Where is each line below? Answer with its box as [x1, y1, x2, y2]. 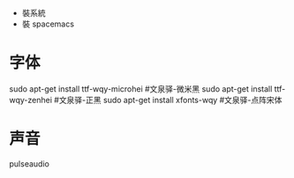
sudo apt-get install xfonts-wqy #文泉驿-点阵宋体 [102, 94, 283, 105]
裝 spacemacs [21, 19, 75, 29]
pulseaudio [9, 158, 50, 169]
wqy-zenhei [9, 94, 53, 105]
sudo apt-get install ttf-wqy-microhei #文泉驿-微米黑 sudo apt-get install [9, 83, 273, 94]
